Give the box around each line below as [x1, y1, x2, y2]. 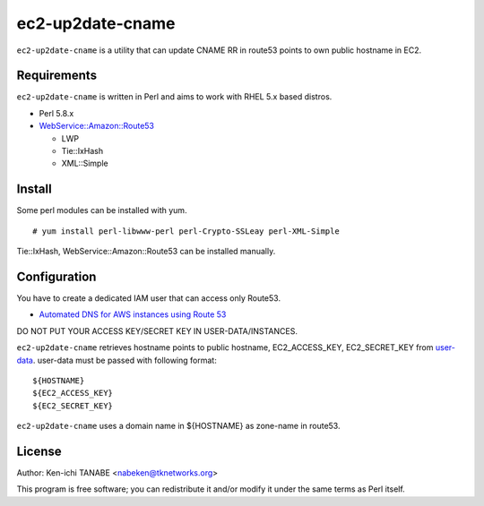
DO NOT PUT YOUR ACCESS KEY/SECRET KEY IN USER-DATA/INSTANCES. [16, 325, 298, 336]
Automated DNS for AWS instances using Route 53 [39, 309, 227, 320]
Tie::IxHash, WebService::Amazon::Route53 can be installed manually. [16, 246, 276, 257]
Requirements [16, 68, 98, 83]
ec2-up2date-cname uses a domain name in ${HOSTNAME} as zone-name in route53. [16, 421, 341, 432]
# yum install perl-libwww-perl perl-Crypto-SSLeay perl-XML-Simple [32, 226, 340, 236]
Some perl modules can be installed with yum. [16, 205, 187, 216]
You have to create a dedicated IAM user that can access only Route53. [16, 293, 281, 304]
